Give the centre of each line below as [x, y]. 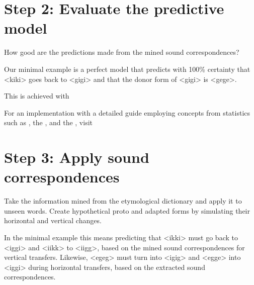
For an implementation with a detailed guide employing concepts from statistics [127, 112]
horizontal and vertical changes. [53, 220]
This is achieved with [37, 96]
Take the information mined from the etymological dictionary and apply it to [123, 201]
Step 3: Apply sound [77, 157]
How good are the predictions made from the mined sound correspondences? [122, 52]
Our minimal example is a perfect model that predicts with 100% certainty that [127, 69]
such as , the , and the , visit [48, 122]
